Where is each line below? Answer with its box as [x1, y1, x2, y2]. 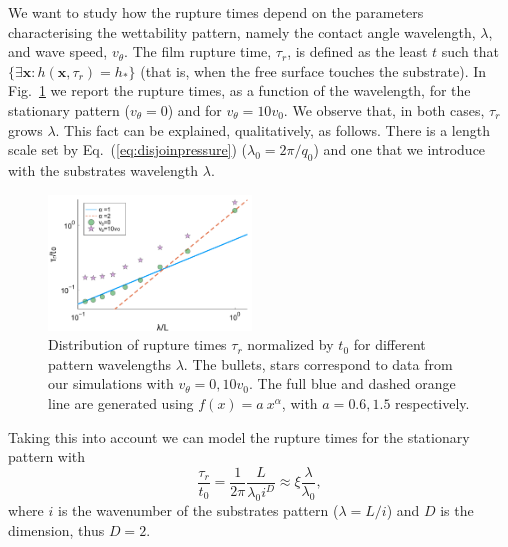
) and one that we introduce [313, 139, 486, 160]
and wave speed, [8, 41, 108, 62]
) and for [167, 99, 222, 120]
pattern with [8, 446, 86, 467]
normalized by [247, 334, 334, 355]
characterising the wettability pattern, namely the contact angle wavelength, [8, 21, 476, 42]
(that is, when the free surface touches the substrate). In [140, 60, 487, 81]
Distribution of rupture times [48, 334, 227, 355]
